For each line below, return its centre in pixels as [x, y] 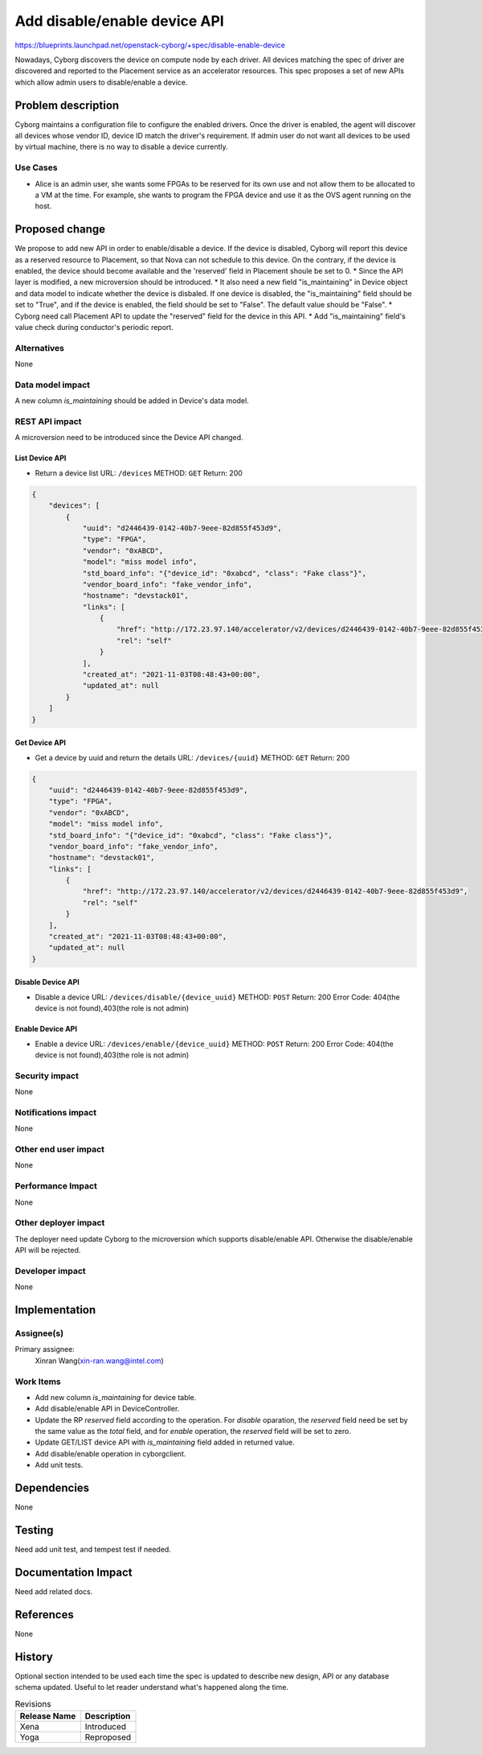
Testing [34, 1530]
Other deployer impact [60, 1223]
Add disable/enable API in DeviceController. [107, 1409]
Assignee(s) [39, 1333]
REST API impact [48, 422]
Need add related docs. [54, 1591]
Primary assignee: [45, 1349]
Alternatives [39, 348]
